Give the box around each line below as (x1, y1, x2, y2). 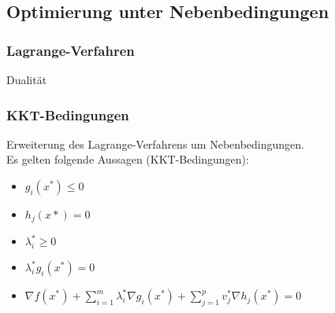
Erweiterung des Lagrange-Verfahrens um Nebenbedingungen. (6, 135, 304, 152)
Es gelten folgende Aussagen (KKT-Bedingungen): (6, 151, 249, 168)
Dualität (6, 72, 47, 87)
